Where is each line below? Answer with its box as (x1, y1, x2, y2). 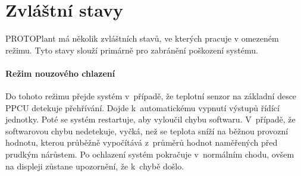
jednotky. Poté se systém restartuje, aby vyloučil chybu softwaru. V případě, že (5, 113, 296, 125)
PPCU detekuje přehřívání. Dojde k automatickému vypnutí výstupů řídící (5, 101, 280, 114)
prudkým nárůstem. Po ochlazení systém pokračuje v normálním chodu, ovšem (5, 148, 294, 161)
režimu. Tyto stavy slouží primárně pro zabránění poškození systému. (5, 43, 258, 56)
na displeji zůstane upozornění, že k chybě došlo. (5, 159, 184, 172)
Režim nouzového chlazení (5, 67, 115, 79)
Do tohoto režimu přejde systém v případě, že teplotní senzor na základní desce (5, 90, 297, 102)
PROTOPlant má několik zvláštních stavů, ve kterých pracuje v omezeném (5, 32, 279, 45)
